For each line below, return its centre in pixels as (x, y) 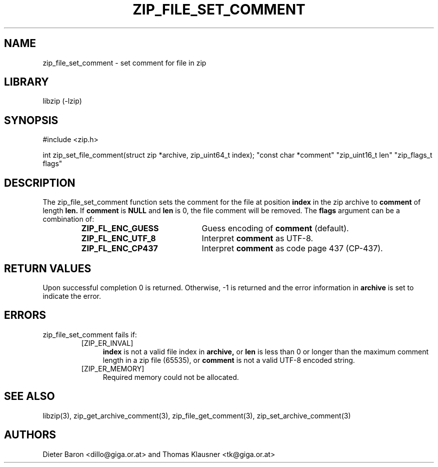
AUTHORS (30, 435)
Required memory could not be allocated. (171, 377)
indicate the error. (72, 296)
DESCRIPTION (40, 183)
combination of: (68, 219)
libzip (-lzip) (62, 101)
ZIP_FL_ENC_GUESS (120, 228)
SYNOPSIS (31, 120)
